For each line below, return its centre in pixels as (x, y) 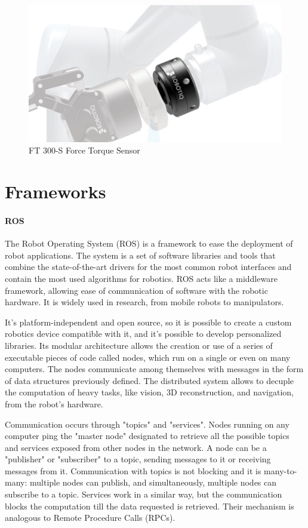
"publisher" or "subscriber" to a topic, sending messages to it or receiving (138, 459)
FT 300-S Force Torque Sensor (84, 150)
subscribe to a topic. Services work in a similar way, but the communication (144, 494)
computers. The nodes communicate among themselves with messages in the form (154, 369)
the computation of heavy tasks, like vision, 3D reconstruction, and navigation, (150, 392)
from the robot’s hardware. (54, 403)
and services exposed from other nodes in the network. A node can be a (136, 447)
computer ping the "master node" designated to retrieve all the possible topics (147, 436)
